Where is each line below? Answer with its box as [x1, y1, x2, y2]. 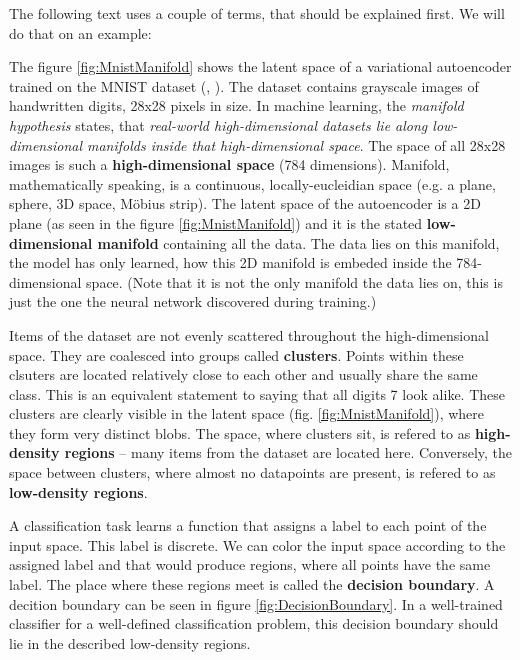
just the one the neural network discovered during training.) [9, 291, 377, 312]
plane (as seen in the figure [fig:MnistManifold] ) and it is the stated [9, 212, 423, 233]
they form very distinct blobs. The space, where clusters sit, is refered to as [9, 422, 471, 443]
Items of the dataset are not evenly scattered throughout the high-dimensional [9, 324, 489, 345]
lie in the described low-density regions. [9, 632, 251, 653]
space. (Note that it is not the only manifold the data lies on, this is [86, 271, 503, 292]
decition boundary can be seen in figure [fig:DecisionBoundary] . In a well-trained [9, 593, 503, 614]
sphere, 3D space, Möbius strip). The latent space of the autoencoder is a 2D [9, 193, 481, 214]
